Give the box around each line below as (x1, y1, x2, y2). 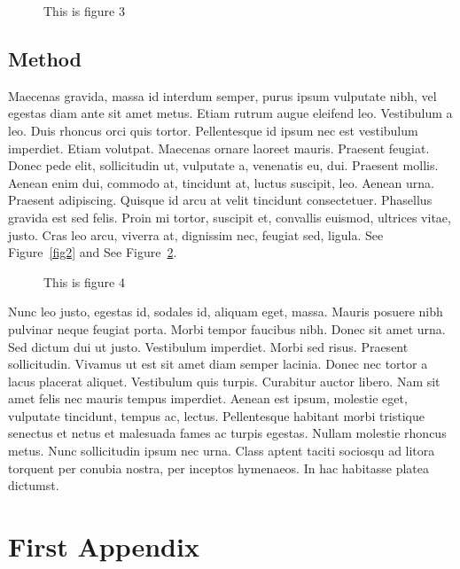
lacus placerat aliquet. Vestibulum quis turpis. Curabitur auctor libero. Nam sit (8, 371, 441, 390)
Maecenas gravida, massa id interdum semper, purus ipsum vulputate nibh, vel (8, 86, 437, 105)
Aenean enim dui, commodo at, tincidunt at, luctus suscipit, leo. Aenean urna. (8, 173, 434, 191)
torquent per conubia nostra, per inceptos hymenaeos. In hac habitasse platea (8, 458, 429, 477)
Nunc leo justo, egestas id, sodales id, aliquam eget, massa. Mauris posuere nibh (8, 302, 443, 321)
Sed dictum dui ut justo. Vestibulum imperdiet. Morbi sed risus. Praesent (8, 337, 409, 355)
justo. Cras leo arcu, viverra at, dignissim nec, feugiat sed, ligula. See (8, 225, 384, 244)
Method (8, 44, 82, 72)
